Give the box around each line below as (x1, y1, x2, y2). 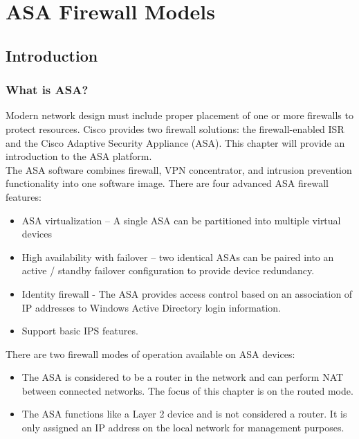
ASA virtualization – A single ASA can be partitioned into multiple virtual (21, 213, 341, 227)
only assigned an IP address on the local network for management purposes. (21, 420, 344, 435)
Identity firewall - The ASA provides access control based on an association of (21, 286, 353, 301)
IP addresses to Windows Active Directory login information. (21, 300, 281, 314)
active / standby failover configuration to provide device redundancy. (21, 263, 315, 278)
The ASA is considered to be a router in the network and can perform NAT (21, 370, 344, 384)
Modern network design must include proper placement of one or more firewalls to (6, 108, 353, 123)
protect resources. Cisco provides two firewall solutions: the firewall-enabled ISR (6, 121, 344, 136)
